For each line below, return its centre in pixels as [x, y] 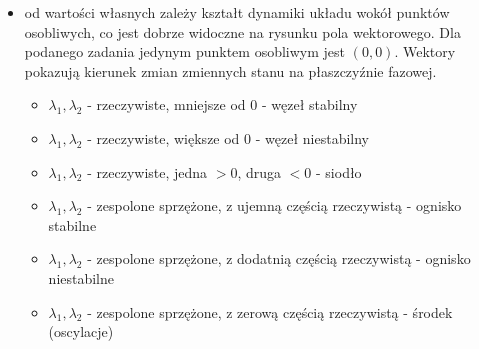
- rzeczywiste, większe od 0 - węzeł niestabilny [228, 137]
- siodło [339, 171]
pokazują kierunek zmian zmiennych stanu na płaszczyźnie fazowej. [230, 70]
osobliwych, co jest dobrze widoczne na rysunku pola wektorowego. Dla [242, 31]
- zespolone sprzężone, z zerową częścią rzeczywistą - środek [270, 311]
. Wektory [425, 51]
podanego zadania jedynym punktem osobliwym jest [185, 51]
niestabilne [81, 277]
